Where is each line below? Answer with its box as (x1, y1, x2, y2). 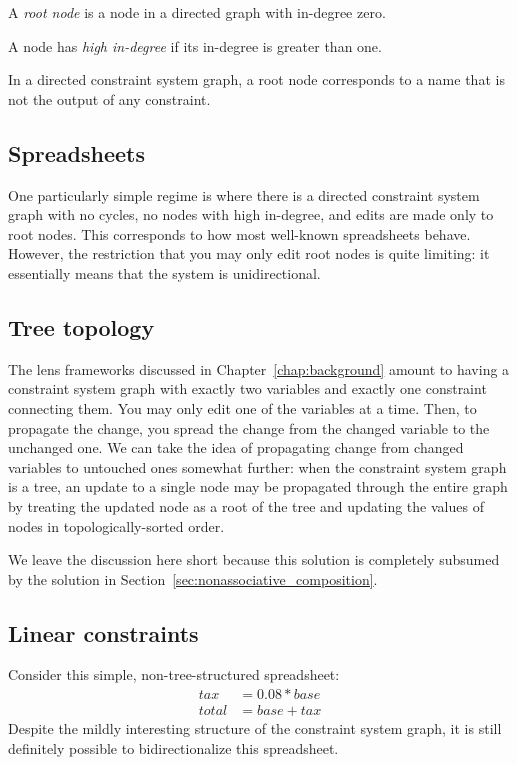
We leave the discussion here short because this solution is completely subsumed (8, 549, 500, 570)
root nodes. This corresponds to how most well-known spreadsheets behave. (8, 223, 471, 244)
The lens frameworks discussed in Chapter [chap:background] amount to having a (8, 358, 510, 379)
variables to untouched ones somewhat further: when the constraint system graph (8, 456, 507, 477)
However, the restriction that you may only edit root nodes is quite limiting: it (8, 243, 490, 264)
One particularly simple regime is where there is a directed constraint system (8, 184, 480, 205)
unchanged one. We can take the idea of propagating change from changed (8, 437, 464, 458)
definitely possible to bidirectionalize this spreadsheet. (8, 737, 339, 758)
